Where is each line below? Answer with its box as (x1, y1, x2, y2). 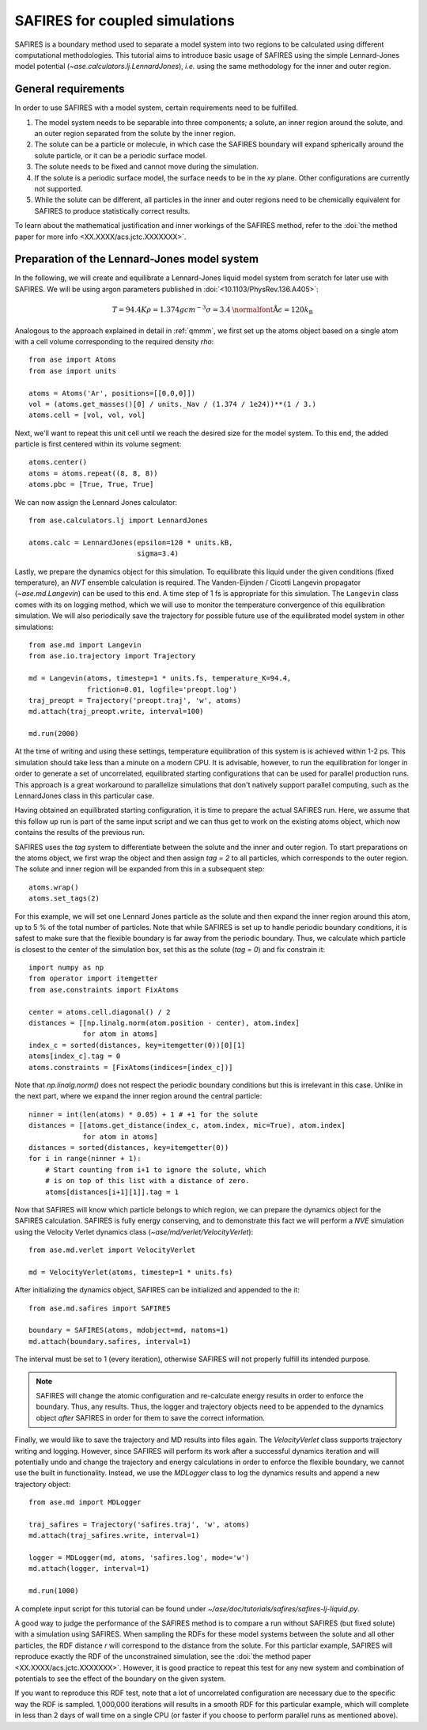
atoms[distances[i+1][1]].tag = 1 (44, 1187, 179, 1197)
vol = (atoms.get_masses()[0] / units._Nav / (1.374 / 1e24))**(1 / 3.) (28, 400, 316, 408)
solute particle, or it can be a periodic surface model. (34, 150, 207, 160)
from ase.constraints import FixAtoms (28, 985, 179, 994)
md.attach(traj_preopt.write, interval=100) (28, 707, 205, 716)
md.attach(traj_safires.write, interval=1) (28, 1531, 200, 1540)
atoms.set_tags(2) (28, 894, 100, 903)
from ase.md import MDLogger (28, 1498, 142, 1507)
